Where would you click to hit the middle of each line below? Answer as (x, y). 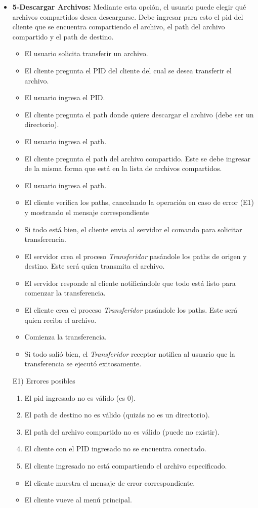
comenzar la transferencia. (65, 293)
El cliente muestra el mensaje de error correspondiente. (110, 482)
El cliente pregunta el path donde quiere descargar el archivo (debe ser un (139, 114)
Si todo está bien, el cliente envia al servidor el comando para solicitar (133, 229)
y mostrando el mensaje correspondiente (87, 212)
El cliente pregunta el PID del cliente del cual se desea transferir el (128, 70)
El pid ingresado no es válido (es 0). (80, 397)
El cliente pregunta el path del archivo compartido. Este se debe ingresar (138, 158)
